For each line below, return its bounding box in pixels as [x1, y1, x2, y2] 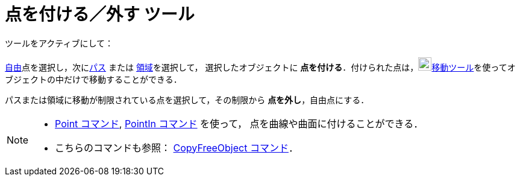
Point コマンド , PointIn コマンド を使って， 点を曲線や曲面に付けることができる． [55, 117, 424, 130]
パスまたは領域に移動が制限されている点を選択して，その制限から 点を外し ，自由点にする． [5, 94, 369, 105]
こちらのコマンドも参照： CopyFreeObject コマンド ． [55, 141, 298, 154]
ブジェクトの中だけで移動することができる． [5, 74, 182, 84]
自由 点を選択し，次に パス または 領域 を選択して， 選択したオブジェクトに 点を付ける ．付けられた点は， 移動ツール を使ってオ [5, 62, 516, 72]
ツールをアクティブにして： [5, 37, 114, 48]
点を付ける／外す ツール [5, 4, 195, 25]
